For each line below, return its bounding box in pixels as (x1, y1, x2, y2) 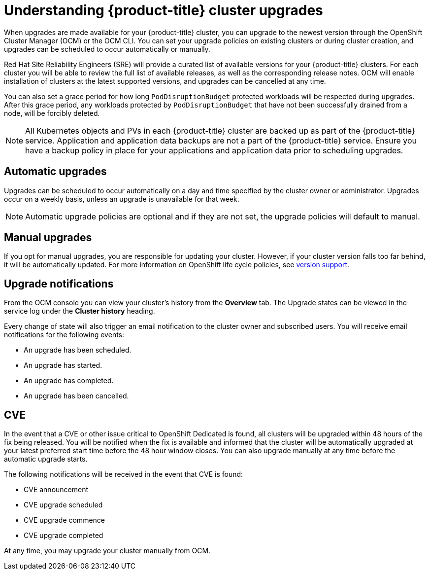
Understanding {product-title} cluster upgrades (4, 2, 323, 19)
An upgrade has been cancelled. (24, 392, 129, 400)
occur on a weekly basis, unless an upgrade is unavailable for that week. (4, 194, 239, 203)
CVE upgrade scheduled (24, 501, 103, 509)
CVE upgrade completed (24, 531, 103, 540)
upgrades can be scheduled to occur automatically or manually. (4, 44, 210, 53)
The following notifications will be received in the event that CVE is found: (4, 470, 243, 479)
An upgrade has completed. (24, 376, 114, 385)
